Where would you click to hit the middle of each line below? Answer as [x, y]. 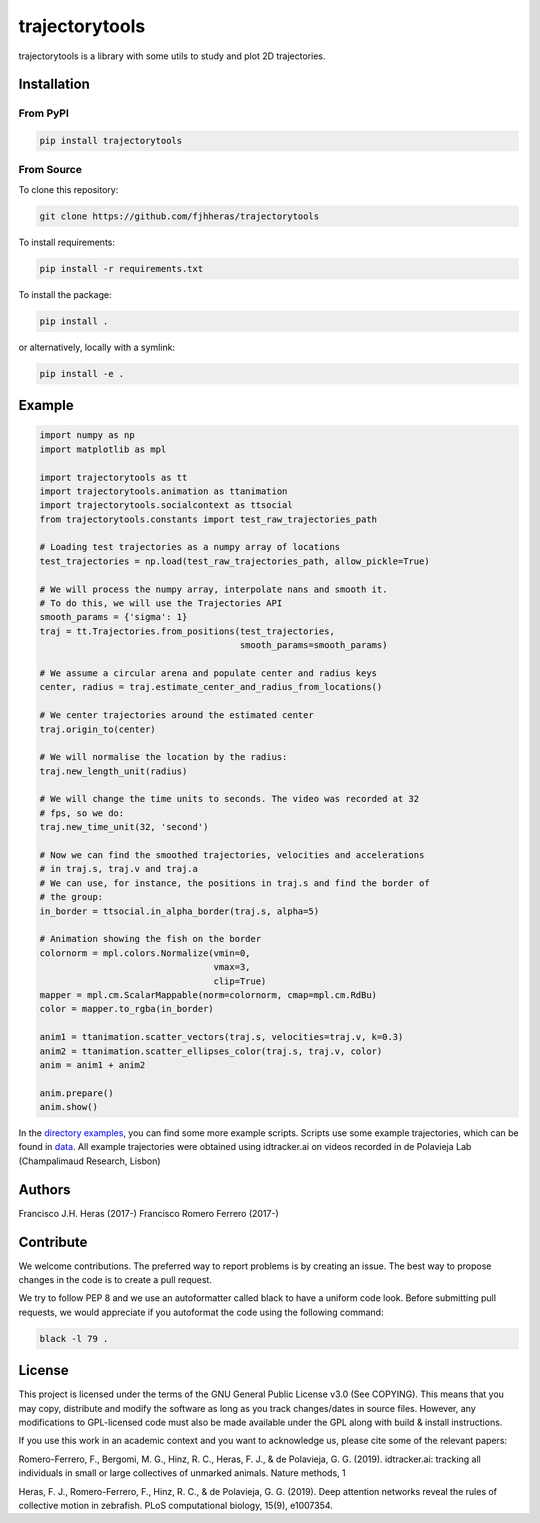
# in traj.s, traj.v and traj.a [119, 869]
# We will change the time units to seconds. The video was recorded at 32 [229, 799]
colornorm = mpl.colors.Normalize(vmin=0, [145, 953]
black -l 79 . [74, 1338]
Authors [44, 1189]
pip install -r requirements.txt [121, 268]
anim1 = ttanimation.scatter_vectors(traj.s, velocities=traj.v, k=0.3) [221, 1037]
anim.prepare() [76, 1093]
